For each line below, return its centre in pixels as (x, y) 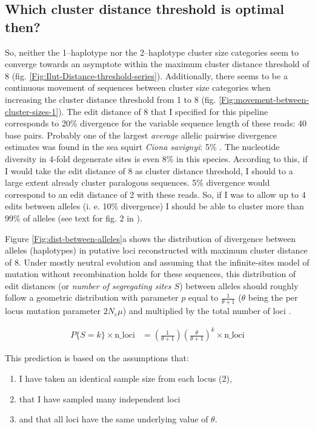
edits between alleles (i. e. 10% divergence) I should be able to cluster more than (154, 206)
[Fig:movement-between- (264, 99)
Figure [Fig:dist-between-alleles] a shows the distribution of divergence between (151, 238)
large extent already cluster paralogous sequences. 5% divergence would (138, 182)
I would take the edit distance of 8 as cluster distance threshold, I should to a (149, 170)
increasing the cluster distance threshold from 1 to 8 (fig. (111, 99)
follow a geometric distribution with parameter (92, 297)
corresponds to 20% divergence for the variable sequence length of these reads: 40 (156, 123)
